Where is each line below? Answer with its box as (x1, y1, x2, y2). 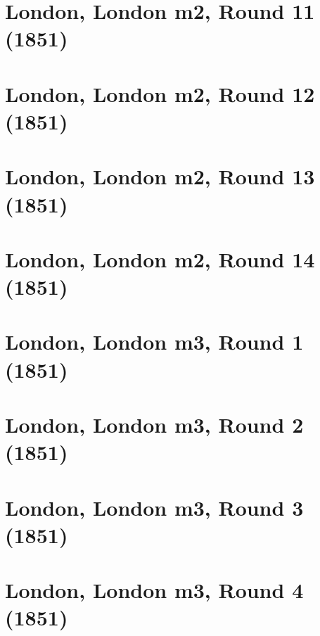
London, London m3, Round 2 (5, 410, 304, 438)
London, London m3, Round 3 (5, 492, 304, 521)
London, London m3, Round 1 (5, 327, 304, 356)
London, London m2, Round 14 (5, 244, 315, 273)
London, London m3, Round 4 (5, 575, 304, 604)
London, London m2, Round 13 (5, 162, 315, 191)
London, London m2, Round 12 (5, 79, 315, 108)
